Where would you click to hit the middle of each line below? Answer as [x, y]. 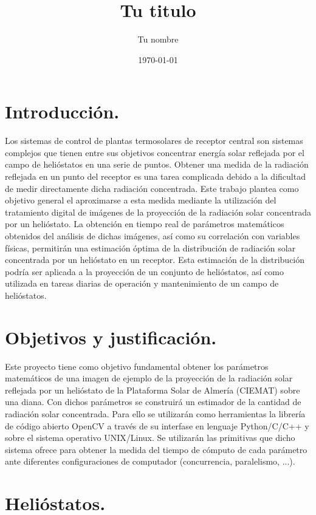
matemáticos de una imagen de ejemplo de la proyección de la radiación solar [149, 378]
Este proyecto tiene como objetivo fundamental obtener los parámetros [137, 366]
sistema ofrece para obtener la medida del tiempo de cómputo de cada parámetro [156, 449]
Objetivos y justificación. [111, 337]
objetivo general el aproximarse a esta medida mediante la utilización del [141, 200]
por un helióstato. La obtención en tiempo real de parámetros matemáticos [145, 224]
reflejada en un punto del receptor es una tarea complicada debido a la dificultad [155, 176]
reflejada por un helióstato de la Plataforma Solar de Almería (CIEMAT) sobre [153, 390]
